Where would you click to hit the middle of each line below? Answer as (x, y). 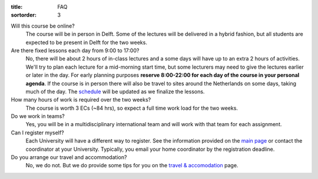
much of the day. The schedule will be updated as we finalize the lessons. (115, 92)
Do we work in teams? (38, 116)
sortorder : (24, 15)
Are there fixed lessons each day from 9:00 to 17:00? (75, 50)
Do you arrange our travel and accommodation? (69, 157)
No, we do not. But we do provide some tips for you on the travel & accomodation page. (132, 166)
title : (17, 7)
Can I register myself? (37, 133)
